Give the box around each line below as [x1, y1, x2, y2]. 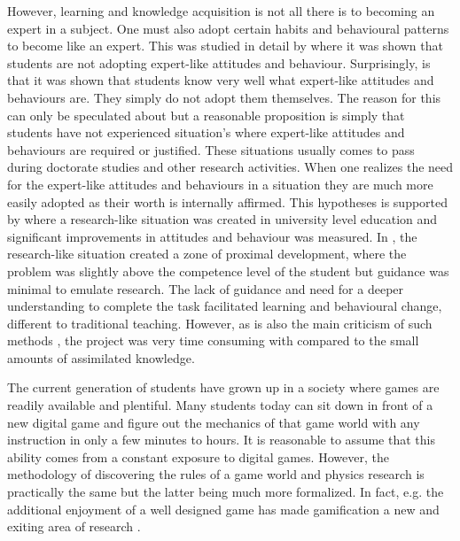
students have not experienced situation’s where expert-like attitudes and [7, 123, 405, 142]
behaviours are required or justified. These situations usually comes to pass [7, 140, 415, 158]
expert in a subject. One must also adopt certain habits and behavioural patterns [7, 19, 449, 37]
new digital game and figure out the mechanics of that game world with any [7, 413, 420, 431]
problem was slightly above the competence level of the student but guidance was [7, 261, 449, 280]
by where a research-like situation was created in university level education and [7, 210, 438, 228]
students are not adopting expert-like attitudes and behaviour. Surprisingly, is [7, 53, 431, 72]
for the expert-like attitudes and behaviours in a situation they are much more [7, 174, 433, 193]
